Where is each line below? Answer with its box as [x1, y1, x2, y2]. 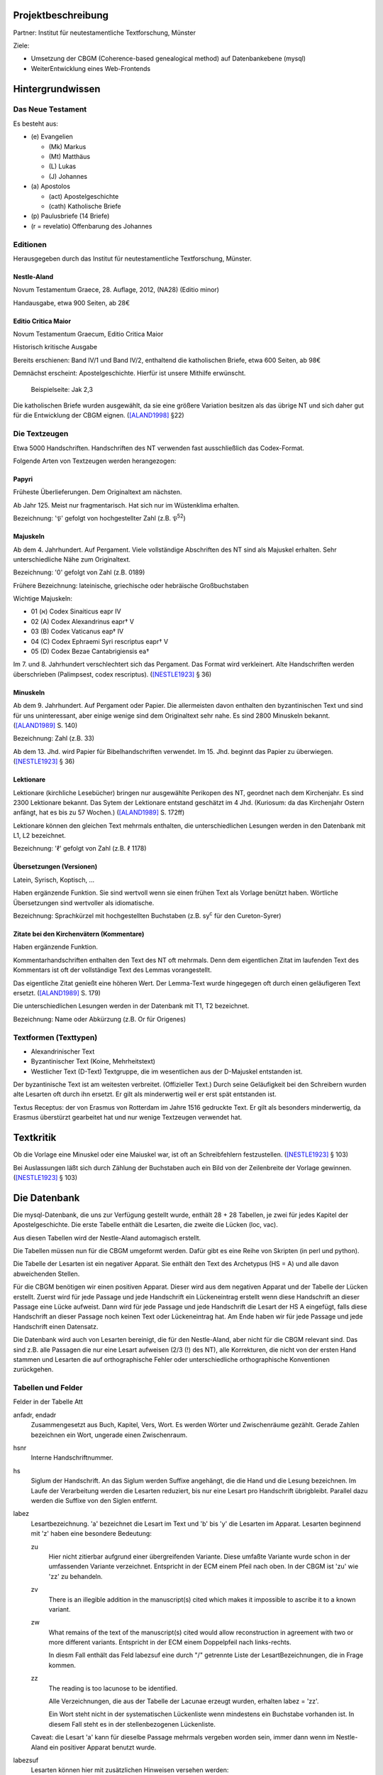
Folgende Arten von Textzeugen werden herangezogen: [13, 457, 177, 465]
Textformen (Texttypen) [13, 1032, 98, 1042]
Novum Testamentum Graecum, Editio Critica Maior [13, 330, 164, 339]
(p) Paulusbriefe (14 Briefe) [30, 212, 110, 220]
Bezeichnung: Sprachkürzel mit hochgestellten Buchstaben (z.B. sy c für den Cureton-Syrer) [13, 910, 282, 920]
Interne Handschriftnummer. [30, 1453, 113, 1462]
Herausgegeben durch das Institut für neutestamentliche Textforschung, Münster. [13, 254, 252, 263]
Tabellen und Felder [13, 1383, 83, 1393]
